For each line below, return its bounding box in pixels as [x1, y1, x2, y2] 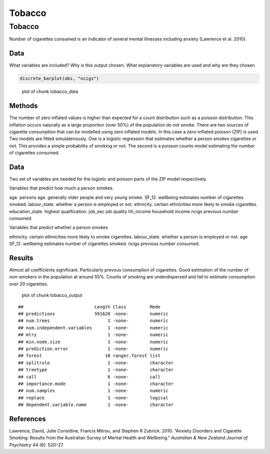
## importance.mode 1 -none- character [18, 380, 174, 386]
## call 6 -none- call [18, 374, 161, 379]
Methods [9, 101, 38, 110]
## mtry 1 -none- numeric [18, 332, 168, 337]
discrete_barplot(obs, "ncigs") [19, 75, 99, 81]
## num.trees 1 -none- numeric [18, 318, 168, 323]
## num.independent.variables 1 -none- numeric [18, 325, 168, 330]
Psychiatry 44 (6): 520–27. [9, 441, 64, 447]
